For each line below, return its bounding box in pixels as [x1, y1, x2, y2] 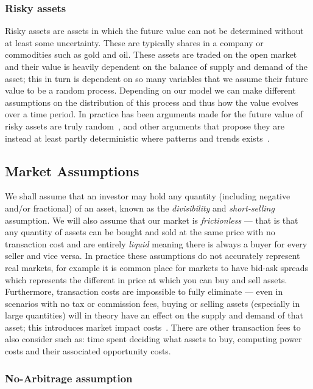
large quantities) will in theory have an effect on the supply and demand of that [5, 309, 303, 322]
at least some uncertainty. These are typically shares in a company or [5, 36, 264, 49]
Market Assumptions [5, 161, 139, 180]
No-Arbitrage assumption [5, 370, 133, 385]
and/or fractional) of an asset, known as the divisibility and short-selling [5, 201, 275, 214]
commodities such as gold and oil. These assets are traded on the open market [5, 48, 297, 61]
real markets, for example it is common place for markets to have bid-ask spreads [5, 261, 309, 274]
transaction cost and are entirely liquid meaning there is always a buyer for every [5, 237, 308, 250]
